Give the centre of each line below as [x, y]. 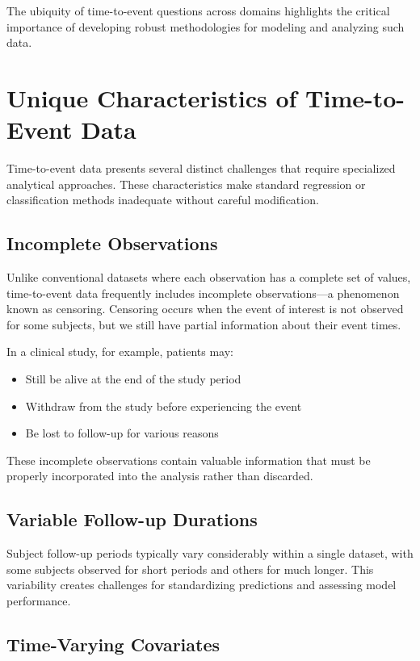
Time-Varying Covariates [113, 644]
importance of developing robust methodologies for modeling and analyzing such [206, 26]
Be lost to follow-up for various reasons [122, 433]
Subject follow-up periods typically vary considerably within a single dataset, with [210, 553]
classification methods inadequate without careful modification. [163, 200]
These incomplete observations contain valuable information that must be [189, 460]
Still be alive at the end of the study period [133, 379]
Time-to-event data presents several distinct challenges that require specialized [201, 168]
